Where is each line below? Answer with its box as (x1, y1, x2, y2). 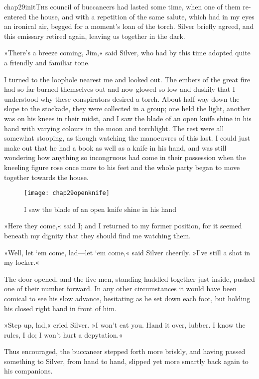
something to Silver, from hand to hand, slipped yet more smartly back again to (4, 356, 249, 366)
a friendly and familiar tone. (4, 57, 90, 67)
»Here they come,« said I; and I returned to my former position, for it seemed (4, 220, 242, 231)
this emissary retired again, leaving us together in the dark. (4, 30, 185, 41)
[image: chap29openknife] (24, 189, 110, 197)
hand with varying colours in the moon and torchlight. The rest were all (4, 123, 224, 133)
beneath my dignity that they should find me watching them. (4, 230, 191, 240)
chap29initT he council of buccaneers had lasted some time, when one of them (4, 1, 241, 11)
